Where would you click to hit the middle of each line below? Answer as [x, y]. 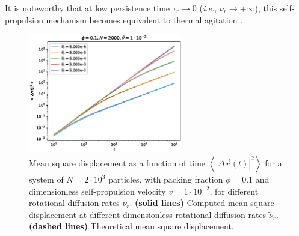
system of [46, 179]
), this [266, 8]
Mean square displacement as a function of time [117, 163]
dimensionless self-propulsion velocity [97, 191]
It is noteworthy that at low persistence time [88, 8]
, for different [234, 191]
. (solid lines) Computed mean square [202, 203]
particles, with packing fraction [166, 179]
